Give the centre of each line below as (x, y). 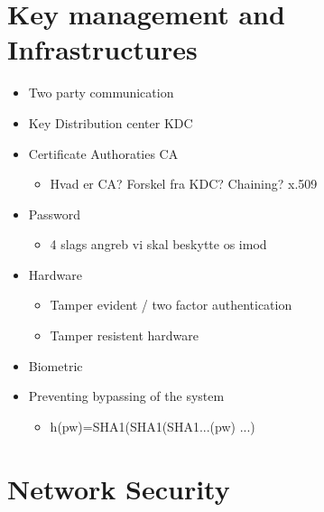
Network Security (119, 488)
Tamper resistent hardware (125, 335)
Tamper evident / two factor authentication (171, 305)
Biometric (56, 365)
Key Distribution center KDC (111, 122)
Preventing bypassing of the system (126, 396)
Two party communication (101, 93)
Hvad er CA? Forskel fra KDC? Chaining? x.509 (184, 184)
